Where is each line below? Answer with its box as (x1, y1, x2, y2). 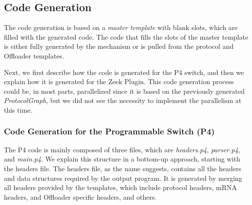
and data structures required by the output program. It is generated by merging (4, 173, 242, 183)
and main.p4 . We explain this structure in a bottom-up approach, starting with (4, 154, 240, 164)
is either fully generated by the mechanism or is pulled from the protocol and (4, 41, 234, 51)
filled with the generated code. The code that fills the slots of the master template (4, 31, 249, 42)
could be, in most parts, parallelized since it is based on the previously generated (4, 86, 245, 96)
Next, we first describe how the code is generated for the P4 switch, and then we (4, 67, 244, 77)
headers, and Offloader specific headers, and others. (4, 191, 157, 202)
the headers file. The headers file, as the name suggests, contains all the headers (4, 163, 241, 173)
